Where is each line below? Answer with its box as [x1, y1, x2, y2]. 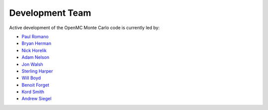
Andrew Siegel [21, 96, 52, 102]
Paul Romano [21, 34, 49, 39]
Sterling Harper [21, 68, 53, 74]
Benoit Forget [21, 82, 50, 88]
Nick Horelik [21, 47, 47, 53]
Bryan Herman [21, 40, 52, 46]
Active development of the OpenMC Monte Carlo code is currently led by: [9, 25, 160, 31]
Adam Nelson [21, 54, 50, 60]
